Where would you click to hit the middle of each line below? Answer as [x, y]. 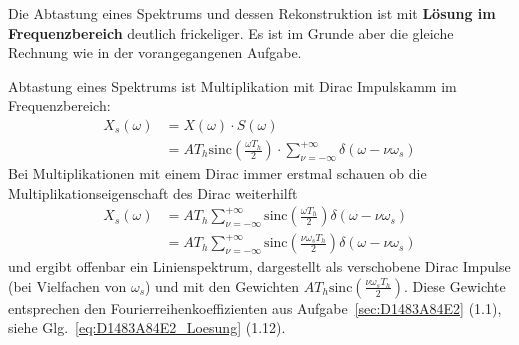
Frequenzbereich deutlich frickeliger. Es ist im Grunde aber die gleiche [231, 32]
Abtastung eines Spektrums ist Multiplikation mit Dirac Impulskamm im [232, 85]
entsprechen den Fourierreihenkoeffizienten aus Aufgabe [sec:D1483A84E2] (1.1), [255, 307]
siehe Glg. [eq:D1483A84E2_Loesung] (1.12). [147, 327]
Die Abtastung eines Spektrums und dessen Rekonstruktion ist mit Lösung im [252, 13]
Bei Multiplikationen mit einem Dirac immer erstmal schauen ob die [217, 173]
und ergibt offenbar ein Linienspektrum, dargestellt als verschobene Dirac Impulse [259, 266]
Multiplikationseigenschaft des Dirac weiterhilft [153, 192]
